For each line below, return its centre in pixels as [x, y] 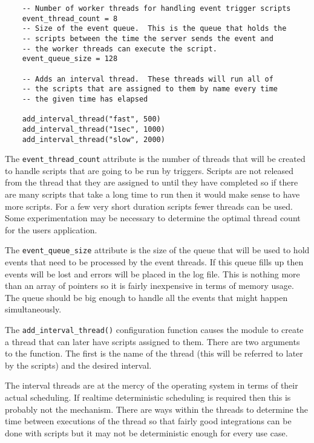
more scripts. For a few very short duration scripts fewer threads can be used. [149, 206]
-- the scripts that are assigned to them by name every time [150, 89]
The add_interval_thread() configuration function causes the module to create [154, 330]
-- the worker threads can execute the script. [119, 49]
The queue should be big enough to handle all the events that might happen [146, 297]
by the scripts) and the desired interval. [78, 365]
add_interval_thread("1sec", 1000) [93, 129]
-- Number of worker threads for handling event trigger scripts [156, 8]
